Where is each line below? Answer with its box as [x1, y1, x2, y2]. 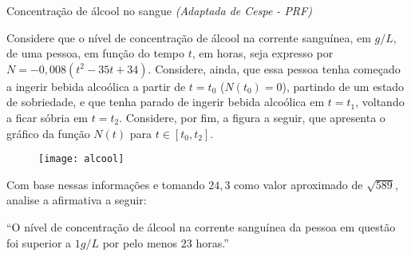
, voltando [355, 93, 405, 110]
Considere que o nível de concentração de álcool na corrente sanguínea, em [6, 29, 371, 45]
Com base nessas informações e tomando [6, 176, 205, 192]
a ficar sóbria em [6, 109, 89, 125]
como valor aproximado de [234, 176, 363, 192]
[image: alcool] [38, 153, 124, 165]
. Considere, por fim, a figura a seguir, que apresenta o [119, 109, 385, 125]
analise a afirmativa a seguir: [6, 192, 147, 208]
